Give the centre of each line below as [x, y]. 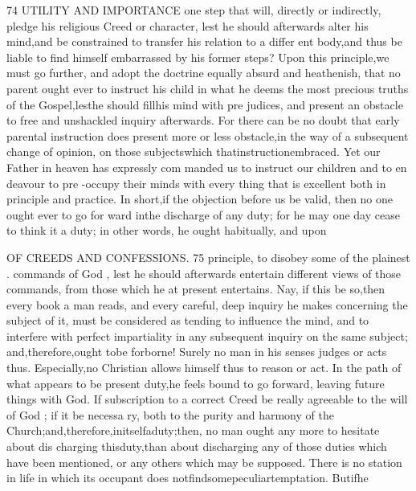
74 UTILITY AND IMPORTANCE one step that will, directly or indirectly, [194, 10]
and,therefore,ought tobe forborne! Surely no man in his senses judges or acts [197, 352]
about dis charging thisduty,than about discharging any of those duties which [197, 446]
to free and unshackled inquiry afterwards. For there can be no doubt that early [203, 120]
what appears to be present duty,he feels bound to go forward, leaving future [196, 383]
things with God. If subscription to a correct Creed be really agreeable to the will [207, 399]
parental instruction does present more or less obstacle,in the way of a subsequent [208, 135]
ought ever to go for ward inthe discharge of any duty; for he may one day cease [203, 214]
